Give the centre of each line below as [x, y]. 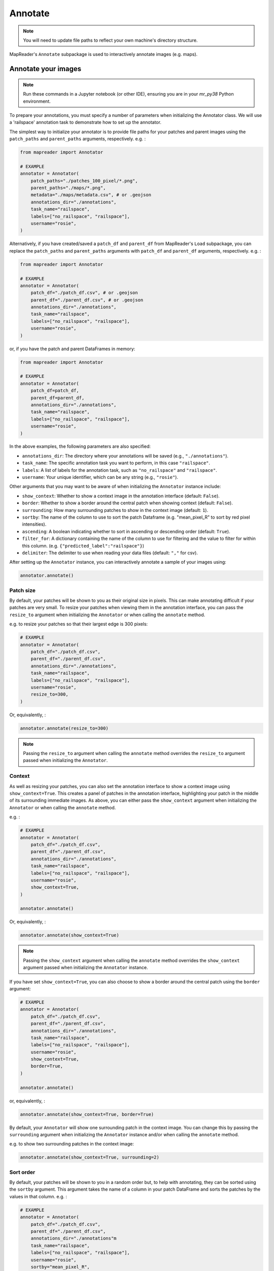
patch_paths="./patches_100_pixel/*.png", [84, 181]
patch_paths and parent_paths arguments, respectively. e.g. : [78, 139]
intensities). [34, 524]
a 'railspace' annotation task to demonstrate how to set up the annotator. [85, 123]
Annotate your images [45, 69]
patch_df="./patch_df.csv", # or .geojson [84, 293]
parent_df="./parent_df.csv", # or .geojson [87, 300]
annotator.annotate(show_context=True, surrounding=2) [90, 1157]
